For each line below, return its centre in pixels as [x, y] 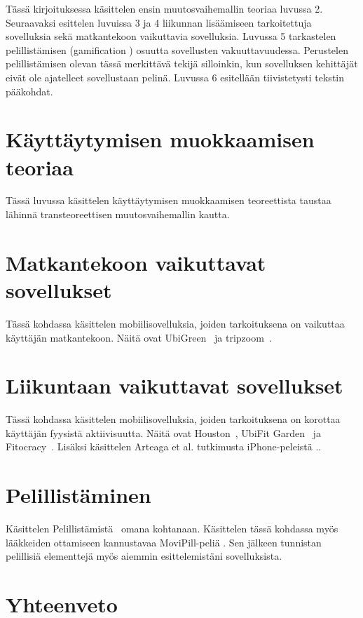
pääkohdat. [29, 91]
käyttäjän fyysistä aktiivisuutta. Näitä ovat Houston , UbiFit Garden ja [163, 432]
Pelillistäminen [78, 495]
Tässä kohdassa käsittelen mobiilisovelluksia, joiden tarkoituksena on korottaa [173, 419]
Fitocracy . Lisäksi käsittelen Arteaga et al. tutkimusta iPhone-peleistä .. [164, 446]
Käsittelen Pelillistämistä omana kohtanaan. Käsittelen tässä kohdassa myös [172, 529]
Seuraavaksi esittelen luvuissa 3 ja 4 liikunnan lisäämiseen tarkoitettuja [159, 22]
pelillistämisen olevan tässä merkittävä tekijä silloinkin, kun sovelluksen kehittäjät [182, 63]
